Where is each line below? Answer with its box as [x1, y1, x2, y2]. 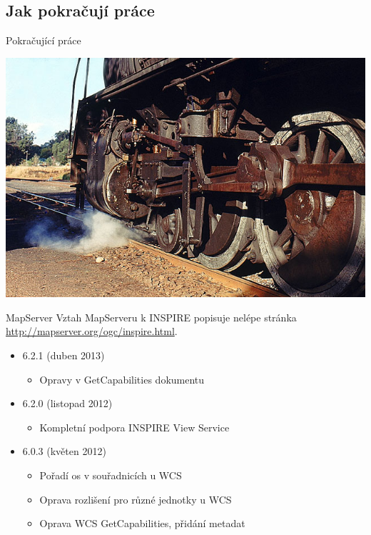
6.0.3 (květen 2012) [22, 444, 106, 459]
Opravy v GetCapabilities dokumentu [39, 371, 205, 386]
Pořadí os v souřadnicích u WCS [39, 468, 182, 483]
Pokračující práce [6, 33, 81, 48]
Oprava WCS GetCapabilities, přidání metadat [39, 516, 245, 531]
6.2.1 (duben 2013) [22, 348, 105, 363]
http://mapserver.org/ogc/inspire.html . [6, 324, 178, 339]
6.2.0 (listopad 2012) [22, 396, 113, 411]
